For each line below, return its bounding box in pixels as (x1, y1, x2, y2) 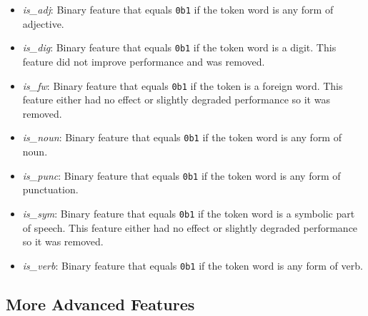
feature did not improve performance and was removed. (22, 53, 265, 68)
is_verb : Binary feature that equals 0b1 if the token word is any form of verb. (22, 258, 363, 272)
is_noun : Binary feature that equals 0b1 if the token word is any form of (22, 130, 342, 145)
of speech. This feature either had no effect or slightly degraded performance (22, 220, 358, 235)
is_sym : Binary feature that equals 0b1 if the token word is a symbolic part (22, 205, 355, 220)
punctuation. (22, 182, 79, 197)
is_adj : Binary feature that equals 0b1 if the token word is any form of (22, 2, 334, 16)
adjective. (22, 16, 64, 31)
